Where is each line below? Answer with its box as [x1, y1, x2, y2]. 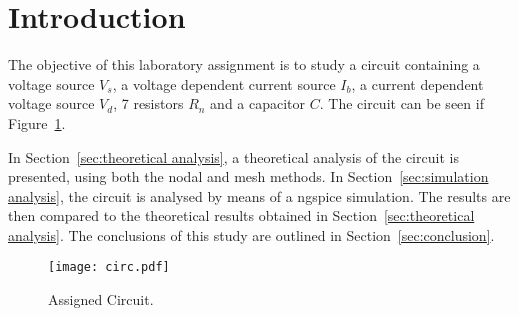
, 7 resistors [113, 93, 184, 114]
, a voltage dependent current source [112, 73, 336, 94]
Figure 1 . [8, 112, 66, 133]
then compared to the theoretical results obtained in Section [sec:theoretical [8, 205, 475, 226]
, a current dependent [351, 73, 484, 94]
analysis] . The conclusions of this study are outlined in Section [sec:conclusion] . [8, 224, 495, 245]
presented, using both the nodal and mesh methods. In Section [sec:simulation [8, 166, 489, 187]
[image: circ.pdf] [48, 260, 170, 275]
